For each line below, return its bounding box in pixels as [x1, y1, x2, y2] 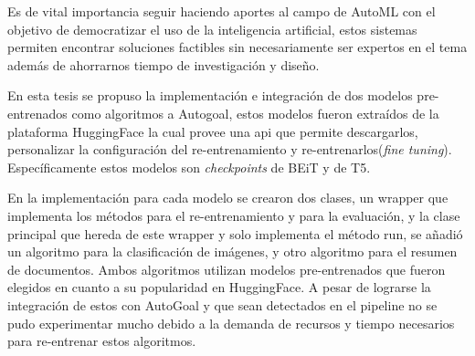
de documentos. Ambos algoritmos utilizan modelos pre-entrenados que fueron [7, 259, 446, 278]
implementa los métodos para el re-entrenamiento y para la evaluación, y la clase [7, 205, 460, 225]
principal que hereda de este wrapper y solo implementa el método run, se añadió [7, 224, 463, 243]
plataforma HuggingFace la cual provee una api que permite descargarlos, [7, 121, 418, 141]
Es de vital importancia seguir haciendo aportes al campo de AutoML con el [7, 2, 436, 20]
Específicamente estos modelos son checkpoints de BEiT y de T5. [7, 157, 371, 176]
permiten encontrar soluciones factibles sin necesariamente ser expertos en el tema [7, 37, 468, 57]
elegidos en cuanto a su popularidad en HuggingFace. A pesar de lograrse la [7, 277, 431, 297]
